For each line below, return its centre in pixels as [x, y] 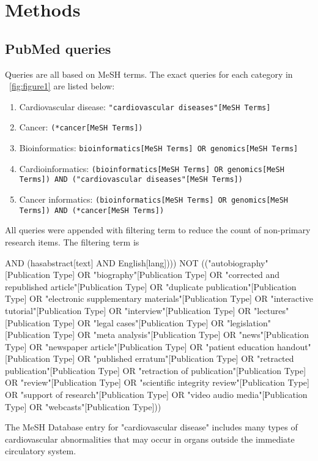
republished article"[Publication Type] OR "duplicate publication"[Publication [151, 286]
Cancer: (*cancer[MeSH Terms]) [81, 127]
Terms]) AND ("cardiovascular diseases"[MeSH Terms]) [131, 180]
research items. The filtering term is [72, 242]
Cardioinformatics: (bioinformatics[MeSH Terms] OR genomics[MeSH [152, 168]
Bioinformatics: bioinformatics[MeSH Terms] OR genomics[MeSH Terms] [159, 148]
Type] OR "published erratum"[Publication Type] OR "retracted [173, 358]
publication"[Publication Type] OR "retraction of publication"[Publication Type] [156, 370]
